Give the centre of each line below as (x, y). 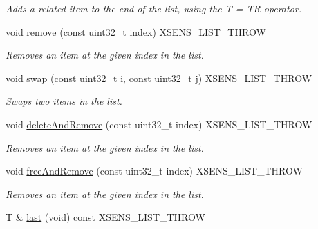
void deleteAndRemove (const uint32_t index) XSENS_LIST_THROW (159, 124)
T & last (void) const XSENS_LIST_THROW (105, 217)
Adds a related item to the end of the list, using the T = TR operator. (154, 8)
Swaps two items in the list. (64, 101)
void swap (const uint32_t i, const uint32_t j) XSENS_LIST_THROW (159, 78)
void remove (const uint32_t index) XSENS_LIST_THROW (136, 31)
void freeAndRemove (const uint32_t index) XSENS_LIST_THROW (154, 171)
